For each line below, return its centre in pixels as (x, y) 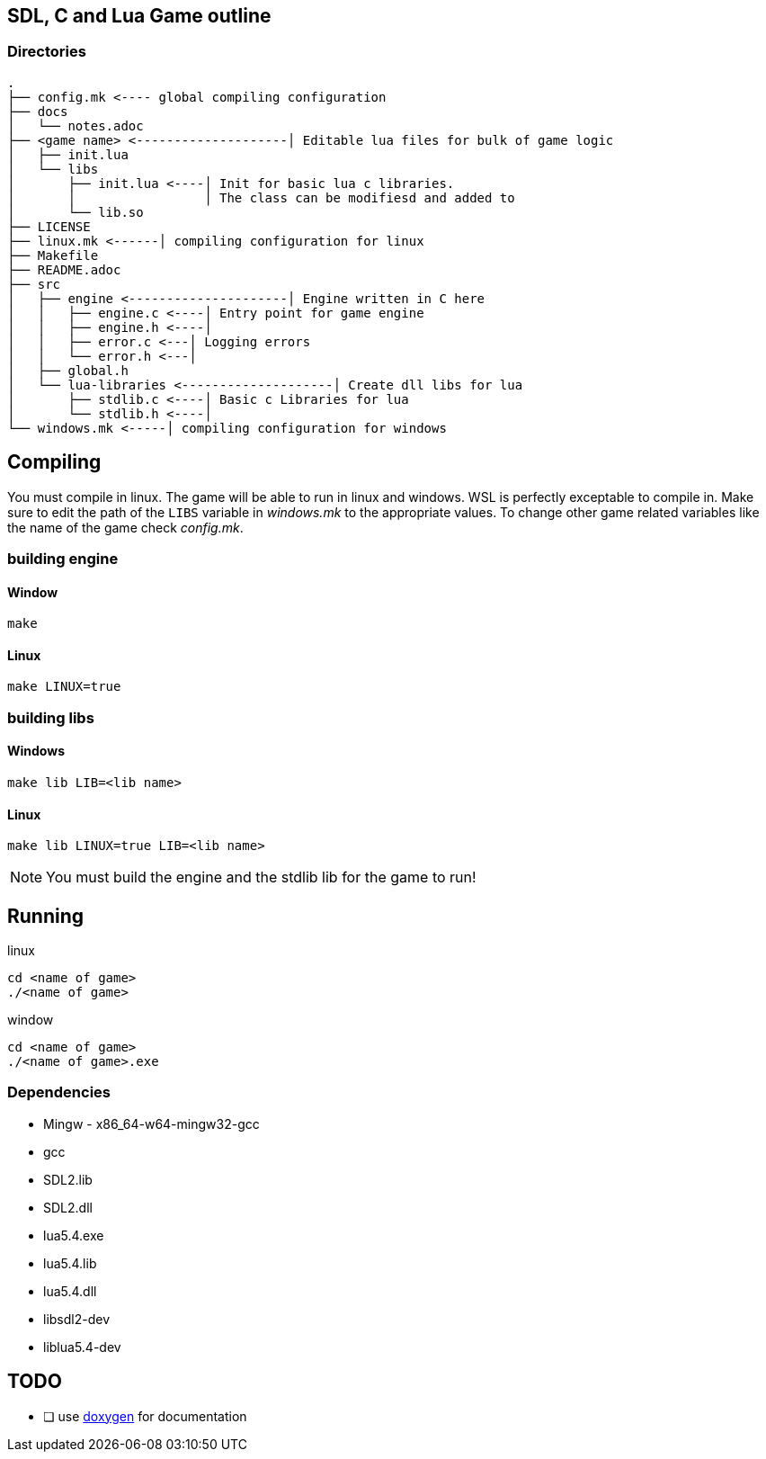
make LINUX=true (64, 687)
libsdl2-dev (77, 1319)
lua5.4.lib (70, 1263)
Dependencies (59, 1092)
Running (46, 916)
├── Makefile (53, 255)
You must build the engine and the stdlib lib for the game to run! (261, 877)
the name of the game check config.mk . (125, 527)
